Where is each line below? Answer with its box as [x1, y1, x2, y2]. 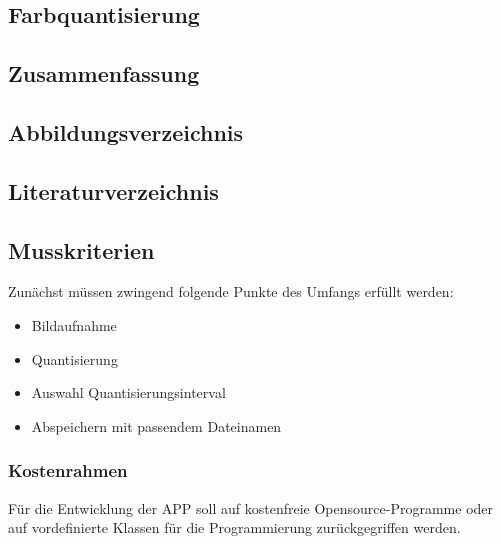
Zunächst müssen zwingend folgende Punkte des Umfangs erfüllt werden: [8, 281, 454, 302]
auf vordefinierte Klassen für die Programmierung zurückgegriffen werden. [8, 517, 461, 538]
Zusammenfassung [8, 58, 200, 89]
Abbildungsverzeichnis [8, 116, 244, 147]
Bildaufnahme [31, 314, 117, 335]
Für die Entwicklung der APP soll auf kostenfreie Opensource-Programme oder [8, 497, 494, 518]
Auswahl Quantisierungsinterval [31, 382, 226, 403]
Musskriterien [8, 234, 155, 265]
